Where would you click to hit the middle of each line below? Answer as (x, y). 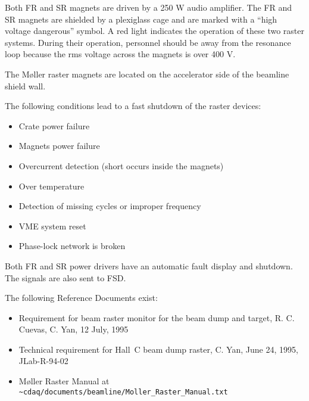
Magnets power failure (59, 146)
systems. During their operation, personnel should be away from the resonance (148, 42)
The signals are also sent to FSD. (65, 277)
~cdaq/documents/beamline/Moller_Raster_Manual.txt (123, 392)
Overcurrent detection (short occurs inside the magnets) (121, 165)
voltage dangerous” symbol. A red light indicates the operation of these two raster (155, 31)
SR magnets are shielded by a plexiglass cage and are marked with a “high (141, 19)
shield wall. (25, 86)
